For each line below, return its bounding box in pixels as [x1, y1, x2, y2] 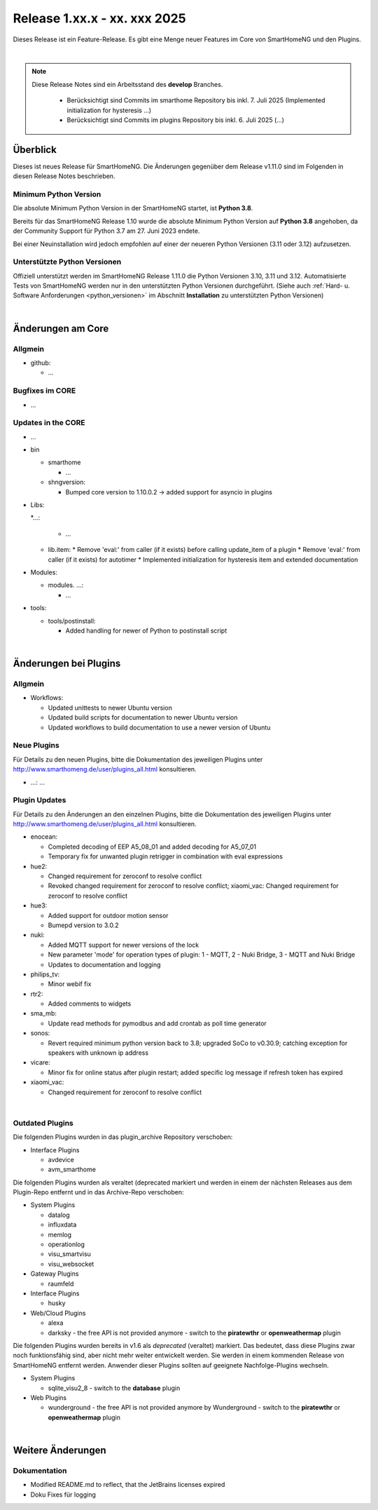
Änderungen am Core [13, 323, 109, 335]
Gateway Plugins [30, 1269, 79, 1278]
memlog [48, 1230, 72, 1239]
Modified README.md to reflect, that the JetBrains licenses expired [30, 1481, 225, 1489]
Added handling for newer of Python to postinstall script [65, 626, 227, 635]
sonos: [30, 1029, 50, 1037]
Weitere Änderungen [13, 1444, 106, 1456]
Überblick [13, 144, 57, 156]
